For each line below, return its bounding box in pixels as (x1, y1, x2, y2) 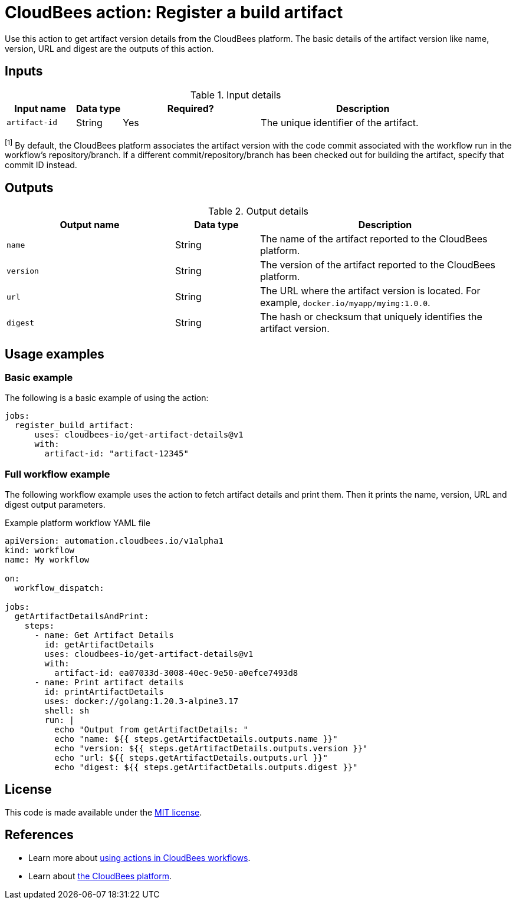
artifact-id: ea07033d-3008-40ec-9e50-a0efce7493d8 (54, 668, 298, 678)
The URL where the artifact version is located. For (259, 285, 481, 297)
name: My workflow (5, 555, 90, 565)
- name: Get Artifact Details (34, 630, 174, 640)
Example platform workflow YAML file (5, 518, 150, 528)
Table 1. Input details (190, 88, 281, 101)
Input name (14, 102, 66, 114)
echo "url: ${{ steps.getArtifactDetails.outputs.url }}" (54, 753, 328, 763)
